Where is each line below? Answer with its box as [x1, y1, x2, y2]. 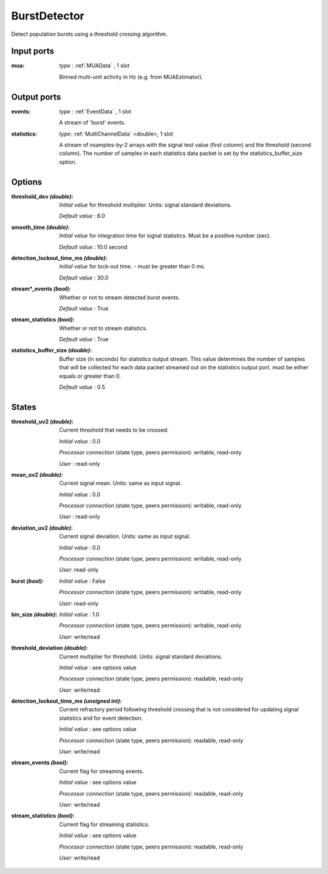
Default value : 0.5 [59, 383, 106, 391]
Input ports [11, 46, 55, 56]
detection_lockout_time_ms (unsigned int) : [11, 697, 122, 705]
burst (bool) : [11, 577, 44, 584]
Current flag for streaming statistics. [59, 821, 150, 828]
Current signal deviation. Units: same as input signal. [59, 533, 191, 540]
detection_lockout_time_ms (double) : [11, 254, 108, 261]
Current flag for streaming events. [59, 767, 144, 774]
